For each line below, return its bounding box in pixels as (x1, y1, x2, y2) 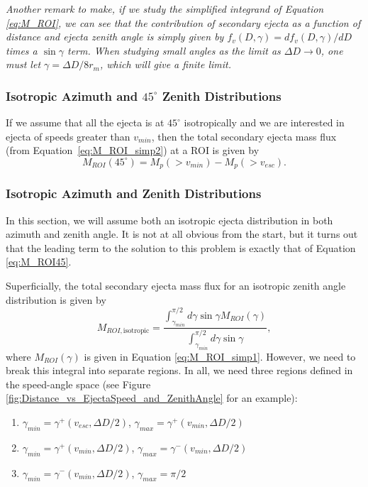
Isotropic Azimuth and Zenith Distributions (6, 185, 262, 202)
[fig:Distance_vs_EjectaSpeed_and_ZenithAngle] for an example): (6, 390, 298, 405)
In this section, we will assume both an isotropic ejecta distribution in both (6, 212, 333, 227)
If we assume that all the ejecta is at (6, 115, 165, 130)
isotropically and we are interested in (184, 115, 345, 130)
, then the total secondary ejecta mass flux (151, 128, 337, 143)
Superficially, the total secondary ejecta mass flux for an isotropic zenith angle (6, 278, 346, 293)
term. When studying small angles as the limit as (67, 43, 281, 58)
